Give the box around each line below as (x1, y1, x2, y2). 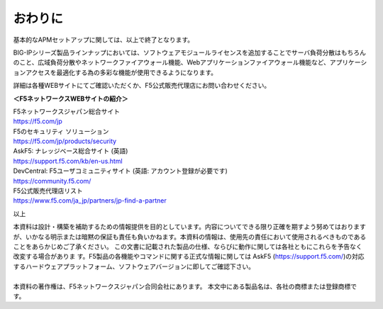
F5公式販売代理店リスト (13, 186, 83, 195)
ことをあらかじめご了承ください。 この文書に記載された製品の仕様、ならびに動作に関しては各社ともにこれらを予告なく (13, 242, 362, 251)
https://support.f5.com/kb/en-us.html (13, 157, 123, 165)
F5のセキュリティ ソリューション (13, 127, 109, 135)
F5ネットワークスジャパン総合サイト (13, 107, 121, 116)
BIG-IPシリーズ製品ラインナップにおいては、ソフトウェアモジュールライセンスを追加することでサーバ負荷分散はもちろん (13, 48, 367, 57)
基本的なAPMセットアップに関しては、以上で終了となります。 (13, 35, 194, 44)
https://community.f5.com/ (13, 176, 91, 185)
